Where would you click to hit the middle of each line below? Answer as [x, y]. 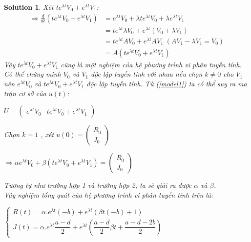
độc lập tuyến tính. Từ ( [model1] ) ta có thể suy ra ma [167, 84]
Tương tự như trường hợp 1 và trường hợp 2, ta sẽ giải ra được [98, 185]
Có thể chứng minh [32, 74]
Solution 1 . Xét [29, 7]
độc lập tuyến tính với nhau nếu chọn [147, 74]
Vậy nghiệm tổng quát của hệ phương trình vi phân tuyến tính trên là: [109, 194]
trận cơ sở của [25, 93]
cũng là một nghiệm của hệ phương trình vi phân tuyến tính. [151, 64]
